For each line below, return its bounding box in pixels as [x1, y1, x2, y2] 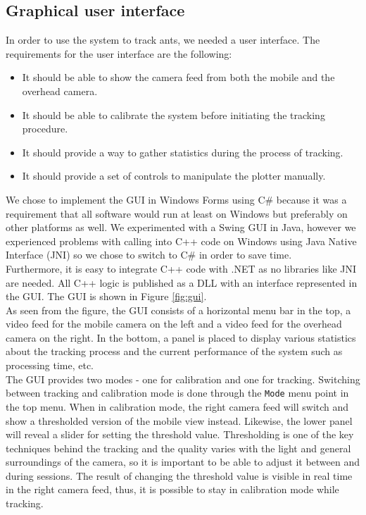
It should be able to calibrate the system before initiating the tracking [22, 107, 325, 122]
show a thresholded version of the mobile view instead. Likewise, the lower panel [6, 413, 353, 428]
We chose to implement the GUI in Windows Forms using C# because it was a [6, 192, 347, 206]
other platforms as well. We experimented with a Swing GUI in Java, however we [6, 220, 356, 235]
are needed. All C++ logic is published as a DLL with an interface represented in [6, 275, 358, 290]
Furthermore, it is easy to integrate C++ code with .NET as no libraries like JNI [6, 261, 357, 275]
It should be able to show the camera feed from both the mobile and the [22, 70, 335, 85]
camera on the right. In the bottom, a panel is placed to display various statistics [6, 330, 356, 345]
